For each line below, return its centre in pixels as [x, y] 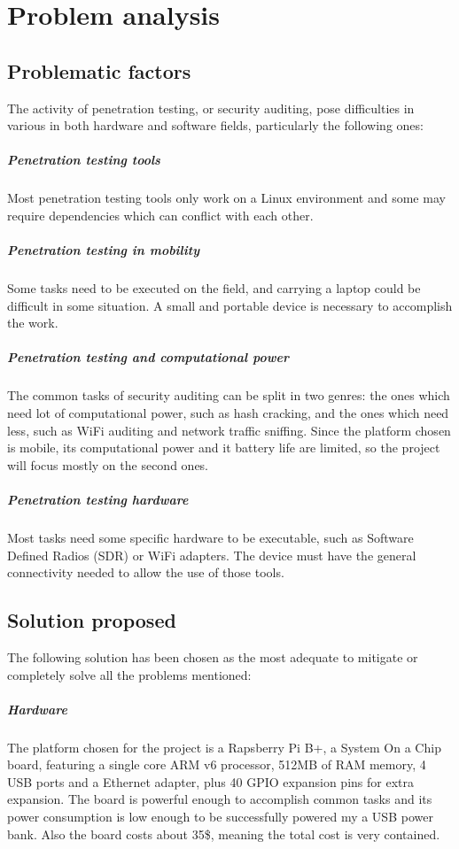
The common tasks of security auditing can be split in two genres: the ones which [229, 395]
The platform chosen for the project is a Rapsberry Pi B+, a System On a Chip [224, 747]
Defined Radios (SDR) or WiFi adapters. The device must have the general [212, 555]
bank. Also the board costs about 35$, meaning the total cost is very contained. [224, 834]
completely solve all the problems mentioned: [129, 674]
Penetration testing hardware [98, 499]
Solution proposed [92, 620]
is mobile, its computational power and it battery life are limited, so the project [224, 448]
